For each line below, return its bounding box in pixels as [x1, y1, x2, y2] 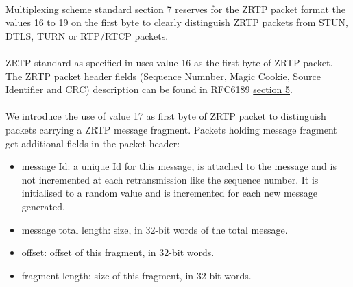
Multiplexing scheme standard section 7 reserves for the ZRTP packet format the [5, 1, 346, 16]
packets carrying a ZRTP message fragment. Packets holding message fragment [5, 122, 337, 136]
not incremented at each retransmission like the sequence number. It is [21, 172, 319, 186]
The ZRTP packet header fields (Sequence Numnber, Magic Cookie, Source [5, 68, 321, 83]
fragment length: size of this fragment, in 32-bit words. [21, 268, 252, 282]
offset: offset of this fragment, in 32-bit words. [21, 245, 215, 260]
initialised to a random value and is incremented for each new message [21, 186, 318, 200]
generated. [21, 199, 65, 213]
